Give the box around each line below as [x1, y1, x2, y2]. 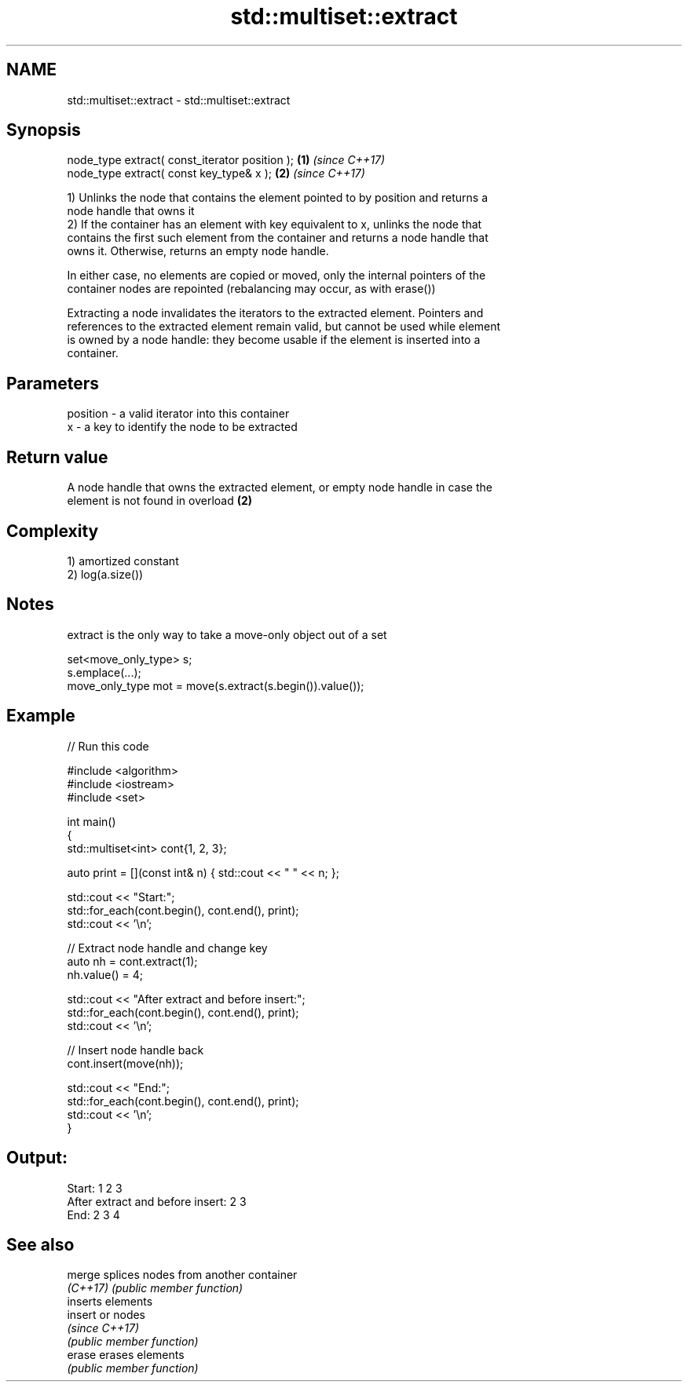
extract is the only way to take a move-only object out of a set [67, 627, 387, 641]
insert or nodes [67, 1308, 146, 1322]
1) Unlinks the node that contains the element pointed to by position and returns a [67, 191, 489, 205]
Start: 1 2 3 [67, 1181, 123, 1195]
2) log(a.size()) [67, 567, 144, 581]
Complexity [6, 520, 99, 541]
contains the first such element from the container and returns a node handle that [67, 231, 489, 245]
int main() [67, 814, 116, 828]
